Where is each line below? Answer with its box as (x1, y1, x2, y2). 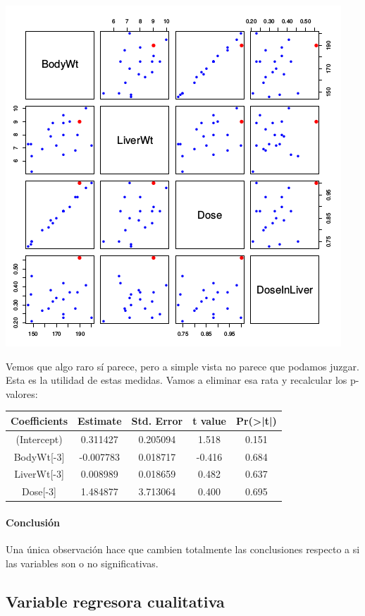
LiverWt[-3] (14, 466, 64, 481)
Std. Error (131, 413, 183, 428)
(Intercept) (16, 431, 63, 446)
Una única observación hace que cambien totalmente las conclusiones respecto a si (6, 542, 360, 557)
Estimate (78, 413, 122, 428)
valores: (6, 386, 38, 401)
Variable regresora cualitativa (6, 590, 225, 612)
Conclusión (6, 514, 61, 529)
